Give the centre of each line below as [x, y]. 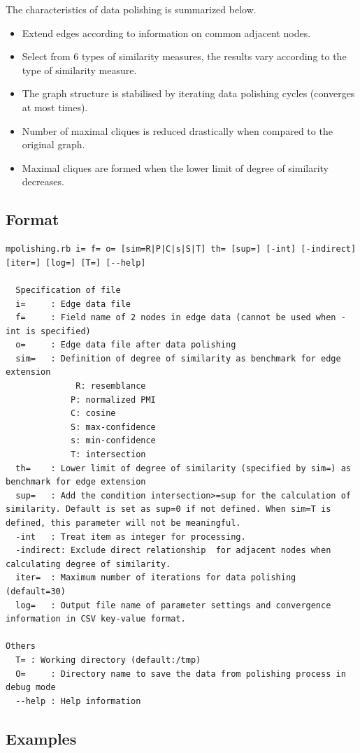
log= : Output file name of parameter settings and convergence [173, 605]
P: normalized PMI [113, 400]
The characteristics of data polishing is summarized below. [131, 9]
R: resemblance [111, 386]
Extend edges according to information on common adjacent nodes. [166, 33]
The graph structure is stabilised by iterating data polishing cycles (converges [188, 93]
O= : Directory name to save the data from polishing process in [181, 674]
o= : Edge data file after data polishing [126, 345]
